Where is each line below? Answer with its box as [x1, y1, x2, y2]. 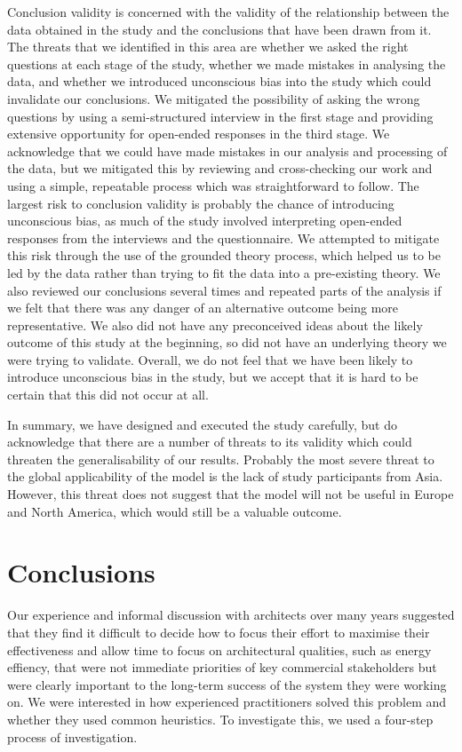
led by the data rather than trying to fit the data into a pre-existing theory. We [7, 263, 441, 281]
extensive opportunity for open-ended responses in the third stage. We [7, 124, 390, 143]
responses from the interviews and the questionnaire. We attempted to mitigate [7, 228, 440, 247]
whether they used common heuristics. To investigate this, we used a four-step [7, 709, 434, 728]
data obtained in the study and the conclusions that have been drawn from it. [7, 20, 432, 38]
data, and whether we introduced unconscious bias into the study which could [7, 72, 432, 91]
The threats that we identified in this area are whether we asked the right [7, 37, 409, 56]
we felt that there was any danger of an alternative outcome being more [7, 298, 399, 317]
